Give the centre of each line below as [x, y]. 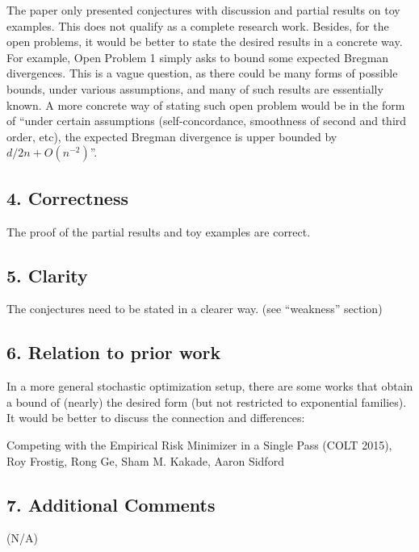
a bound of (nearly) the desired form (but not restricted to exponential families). [207, 401]
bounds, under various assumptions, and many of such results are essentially [195, 88]
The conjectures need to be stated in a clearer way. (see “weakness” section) [195, 309]
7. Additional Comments [111, 504]
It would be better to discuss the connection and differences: [156, 418]
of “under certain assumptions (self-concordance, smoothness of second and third [207, 121]
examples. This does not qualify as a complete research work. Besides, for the [198, 25]
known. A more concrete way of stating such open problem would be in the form [206, 105]
